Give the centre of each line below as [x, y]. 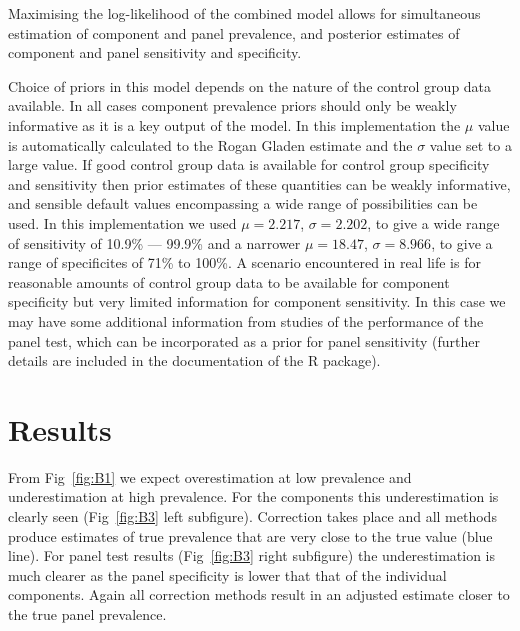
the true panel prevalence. [87, 613]
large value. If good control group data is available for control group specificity [249, 164]
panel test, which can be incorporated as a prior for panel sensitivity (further [244, 340]
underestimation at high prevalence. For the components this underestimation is [253, 496]
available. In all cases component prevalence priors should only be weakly [232, 105]
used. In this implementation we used [122, 222]
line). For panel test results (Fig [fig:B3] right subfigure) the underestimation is [252, 555]
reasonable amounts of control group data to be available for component [229, 281]
